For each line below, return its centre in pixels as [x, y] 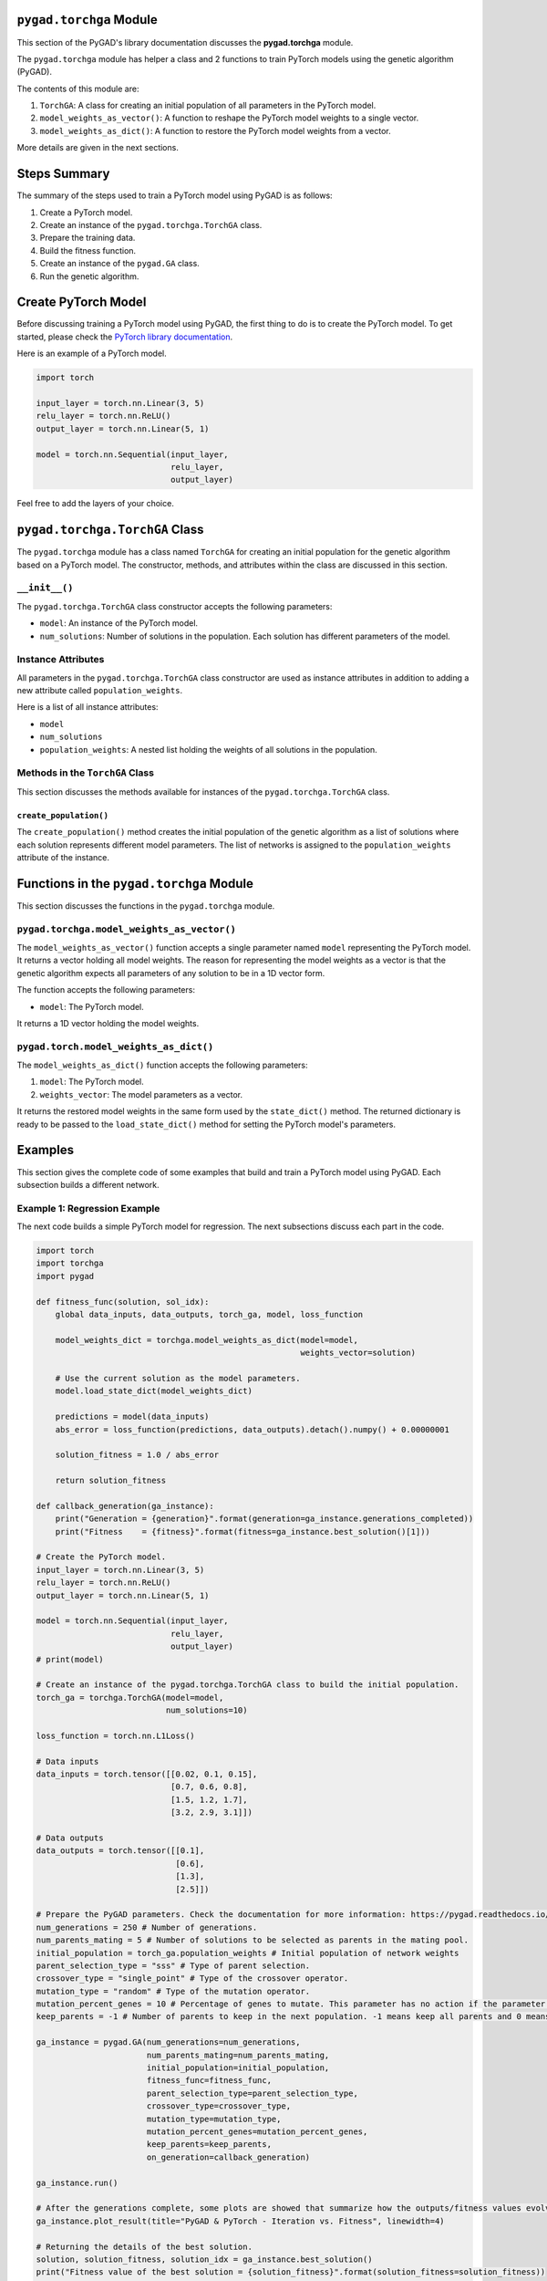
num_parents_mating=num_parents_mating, [238, 2055]
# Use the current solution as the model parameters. [178, 1378]
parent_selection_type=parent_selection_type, [253, 2093]
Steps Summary [63, 174]
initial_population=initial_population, [238, 2068]
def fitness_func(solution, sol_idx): [123, 1302]
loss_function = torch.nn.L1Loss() [115, 1735]
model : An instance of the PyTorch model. [119, 623]
